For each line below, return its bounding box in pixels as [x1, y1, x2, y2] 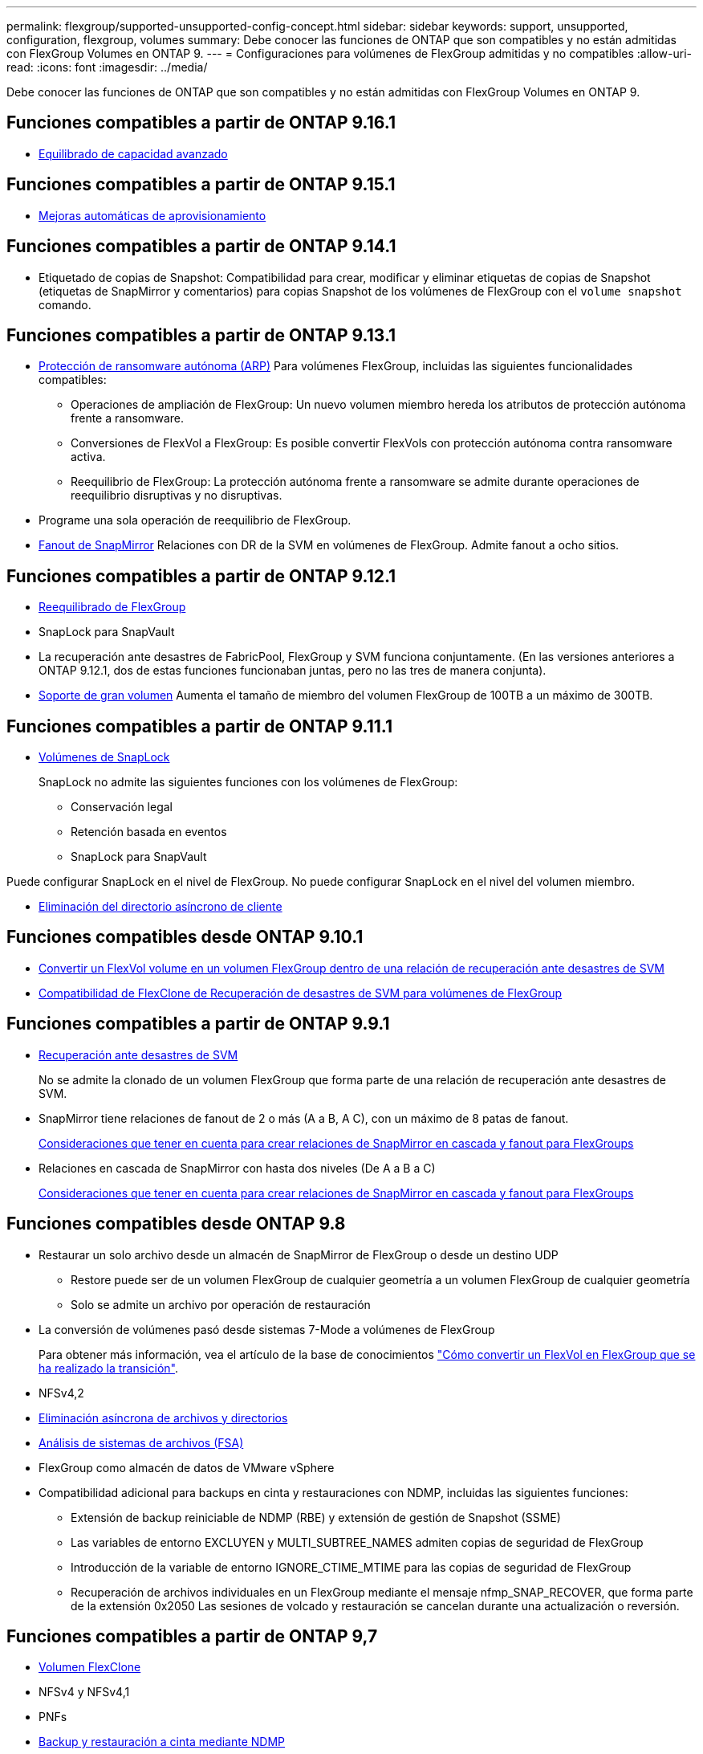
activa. [71, 450, 106, 464]
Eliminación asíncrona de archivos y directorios [39, 1410, 288, 1425]
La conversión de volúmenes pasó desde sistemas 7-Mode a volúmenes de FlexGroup [39, 1322, 495, 1336]
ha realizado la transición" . [39, 1360, 178, 1375]
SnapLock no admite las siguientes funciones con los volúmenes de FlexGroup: [39, 775, 458, 789]
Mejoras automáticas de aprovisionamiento [39, 208, 266, 222]
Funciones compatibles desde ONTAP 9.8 [6, 1214, 346, 1234]
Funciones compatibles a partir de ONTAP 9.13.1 [6, 324, 396, 345]
